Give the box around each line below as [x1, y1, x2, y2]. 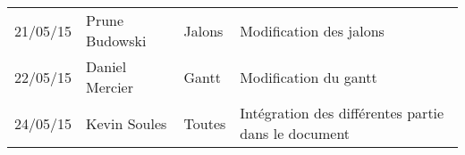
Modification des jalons [240, 20, 385, 41]
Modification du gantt [240, 66, 377, 87]
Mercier [86, 77, 133, 97]
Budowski [86, 30, 147, 51]
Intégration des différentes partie [240, 102, 444, 123]
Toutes [183, 112, 226, 134]
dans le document [240, 123, 351, 143]
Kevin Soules [86, 112, 167, 134]
